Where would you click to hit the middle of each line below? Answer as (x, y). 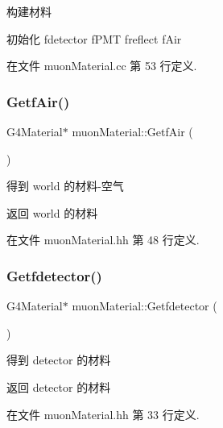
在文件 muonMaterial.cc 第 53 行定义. (102, 66)
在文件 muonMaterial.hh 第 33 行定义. (103, 414)
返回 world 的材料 (52, 212)
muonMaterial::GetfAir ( (132, 131)
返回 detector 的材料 (59, 386)
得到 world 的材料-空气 (65, 186)
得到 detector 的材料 (59, 360)
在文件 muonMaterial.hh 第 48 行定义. (103, 240)
